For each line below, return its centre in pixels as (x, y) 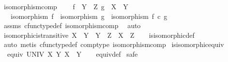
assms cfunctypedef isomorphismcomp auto (72, 25)
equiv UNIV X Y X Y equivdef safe (72, 54)
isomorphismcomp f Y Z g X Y (66, 6)
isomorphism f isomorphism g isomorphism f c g (89, 16)
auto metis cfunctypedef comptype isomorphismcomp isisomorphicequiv (114, 44)
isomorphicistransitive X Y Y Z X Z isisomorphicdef (99, 35)
